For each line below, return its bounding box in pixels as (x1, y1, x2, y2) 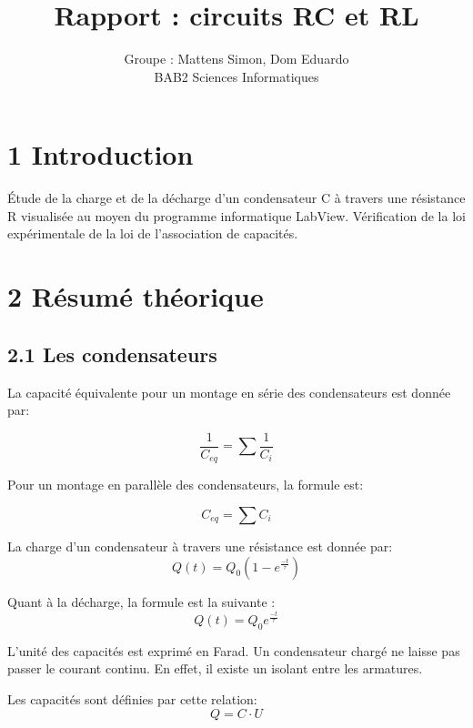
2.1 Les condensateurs (7, 339, 217, 368)
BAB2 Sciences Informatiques (154, 66, 319, 86)
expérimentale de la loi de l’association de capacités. (7, 224, 298, 243)
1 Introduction (7, 136, 194, 173)
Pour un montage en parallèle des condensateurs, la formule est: (7, 475, 364, 494)
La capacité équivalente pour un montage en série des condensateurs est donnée (7, 382, 451, 401)
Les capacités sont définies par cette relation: (7, 690, 257, 709)
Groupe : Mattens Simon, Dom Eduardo (124, 49, 349, 68)
